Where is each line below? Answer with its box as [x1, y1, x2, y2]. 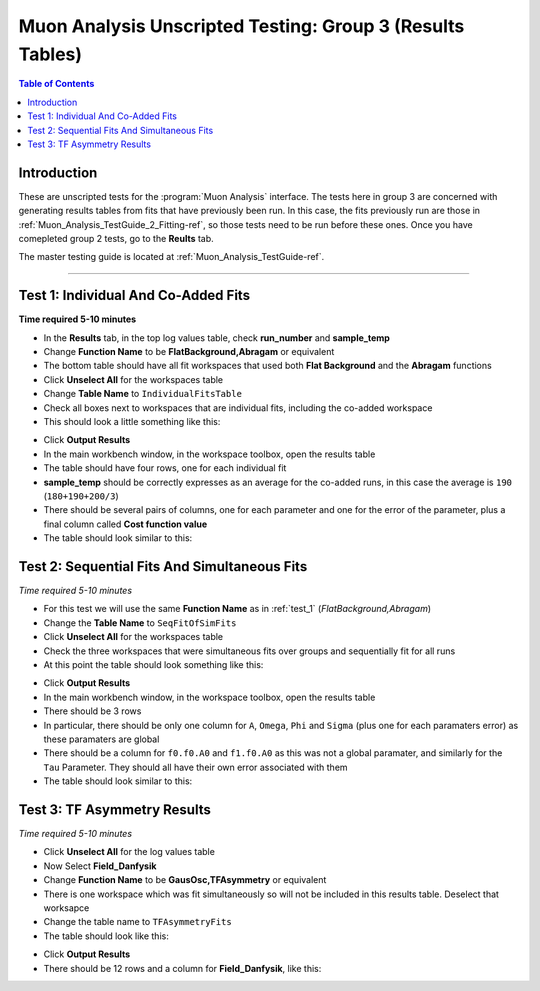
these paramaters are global [43, 733, 160, 745]
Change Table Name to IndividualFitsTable [43, 388, 242, 400]
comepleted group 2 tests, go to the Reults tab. [18, 232, 214, 244]
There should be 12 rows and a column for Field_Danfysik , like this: [43, 962, 322, 974]
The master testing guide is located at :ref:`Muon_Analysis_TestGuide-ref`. [18, 251, 325, 263]
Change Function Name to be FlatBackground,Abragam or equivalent [43, 346, 335, 358]
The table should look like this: [43, 930, 169, 942]
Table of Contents [18, 78, 95, 90]
